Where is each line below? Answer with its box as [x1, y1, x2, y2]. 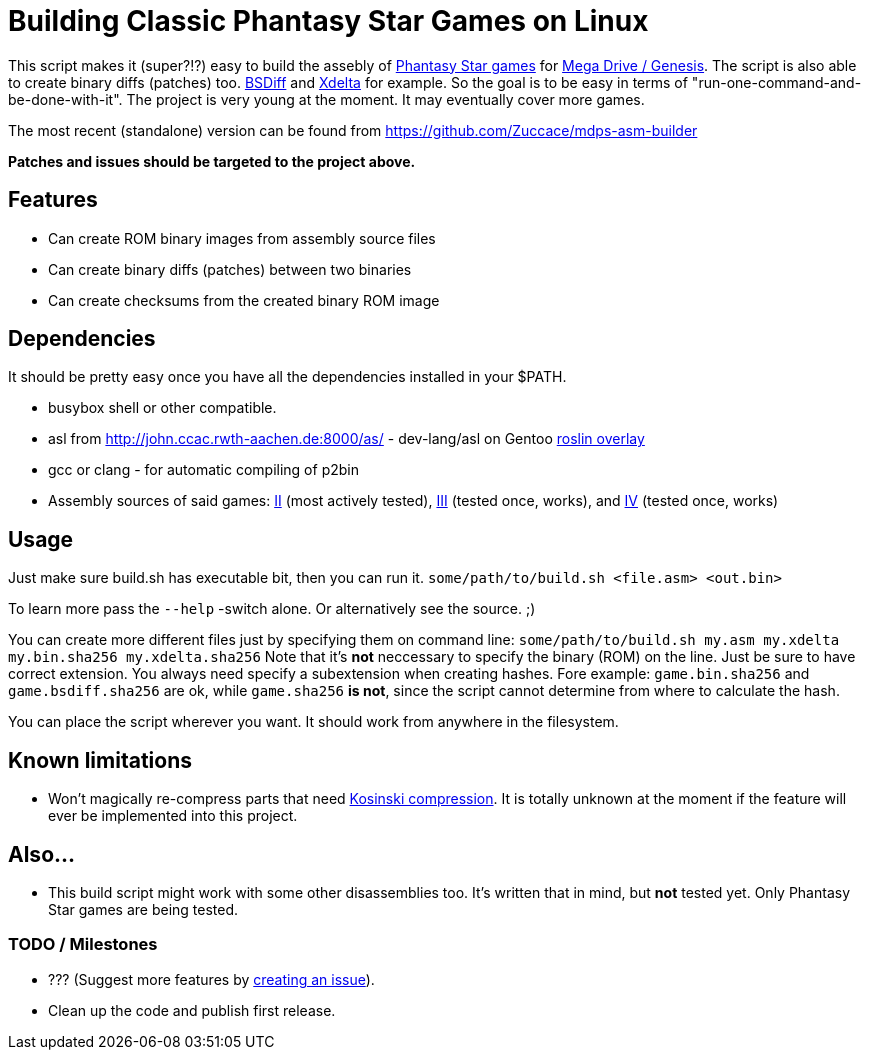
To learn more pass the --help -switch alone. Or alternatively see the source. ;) [8, 600, 536, 618]
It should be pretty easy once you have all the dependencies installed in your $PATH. [8, 368, 567, 386]
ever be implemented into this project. [48, 807, 298, 825]
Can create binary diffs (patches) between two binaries [48, 260, 412, 278]
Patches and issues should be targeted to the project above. [8, 152, 416, 170]
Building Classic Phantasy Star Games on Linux [8, 4, 649, 38]
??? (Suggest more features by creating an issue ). [48, 970, 375, 988]
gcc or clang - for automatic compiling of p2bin [48, 461, 359, 479]
